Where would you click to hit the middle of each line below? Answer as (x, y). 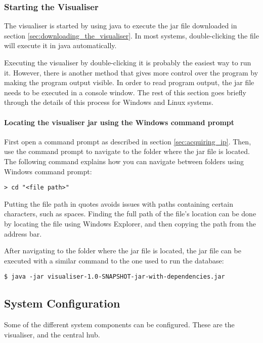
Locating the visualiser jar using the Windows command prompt (119, 122)
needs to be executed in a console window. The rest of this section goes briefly (125, 92)
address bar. (23, 233)
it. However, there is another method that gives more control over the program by (131, 72)
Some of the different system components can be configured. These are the (119, 325)
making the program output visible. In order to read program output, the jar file (129, 82)
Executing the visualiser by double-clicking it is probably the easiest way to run (128, 62)
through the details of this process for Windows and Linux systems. (109, 102)
